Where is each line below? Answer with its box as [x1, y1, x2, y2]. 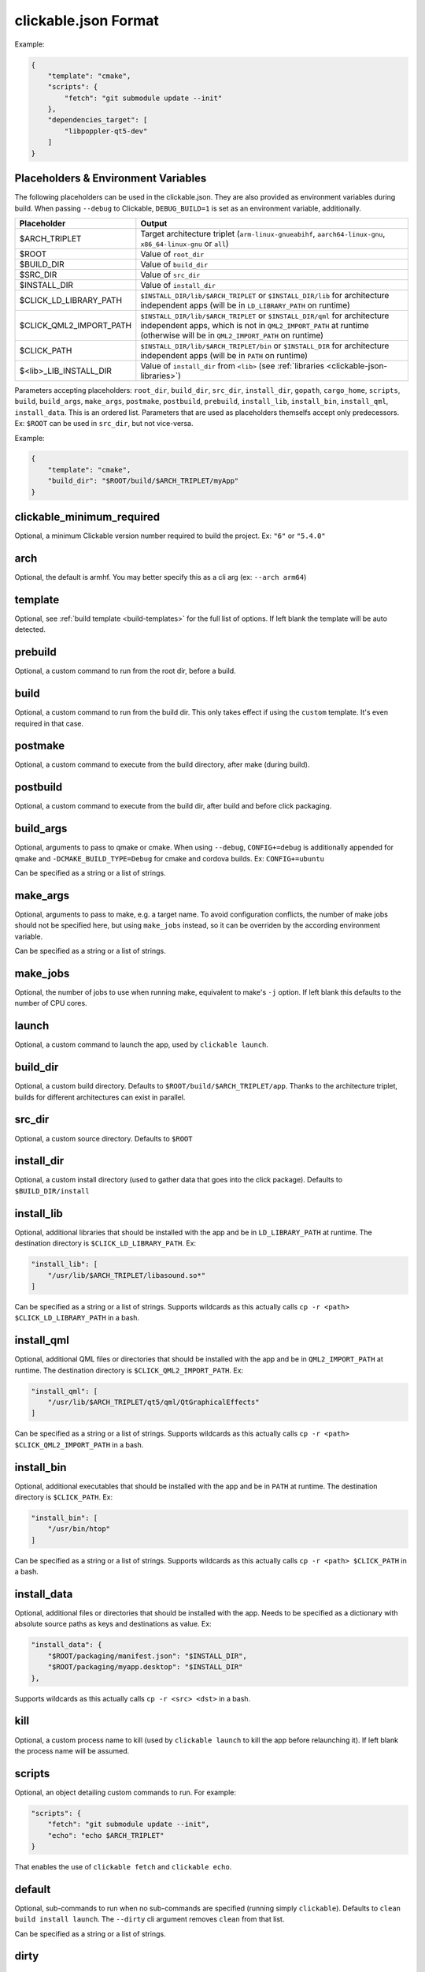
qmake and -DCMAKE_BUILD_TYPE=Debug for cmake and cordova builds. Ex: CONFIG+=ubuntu [14, 853, 324, 863]
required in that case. [14, 719, 84, 728]
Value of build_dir [140, 259, 209, 270]
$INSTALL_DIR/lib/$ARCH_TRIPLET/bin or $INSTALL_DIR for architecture [140, 340, 390, 351]
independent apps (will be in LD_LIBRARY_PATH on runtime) [140, 300, 350, 311]
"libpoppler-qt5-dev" [64, 126, 148, 136]
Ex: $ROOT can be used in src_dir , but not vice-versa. [14, 419, 194, 428]
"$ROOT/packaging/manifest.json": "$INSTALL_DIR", [47, 1651, 247, 1660]
